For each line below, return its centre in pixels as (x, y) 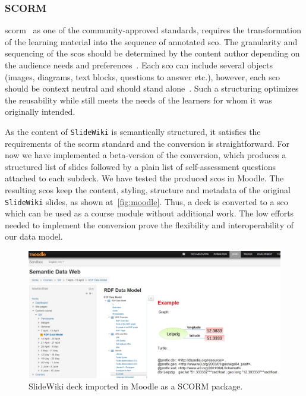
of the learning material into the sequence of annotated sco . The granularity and (151, 41)
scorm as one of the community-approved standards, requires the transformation (153, 30)
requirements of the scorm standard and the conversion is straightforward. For (147, 143)
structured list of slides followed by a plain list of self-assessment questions (140, 166)
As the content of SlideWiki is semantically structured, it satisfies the (133, 131)
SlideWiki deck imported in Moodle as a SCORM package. (136, 386)
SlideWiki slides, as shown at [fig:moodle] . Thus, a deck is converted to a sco (146, 201)
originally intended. (40, 111)
